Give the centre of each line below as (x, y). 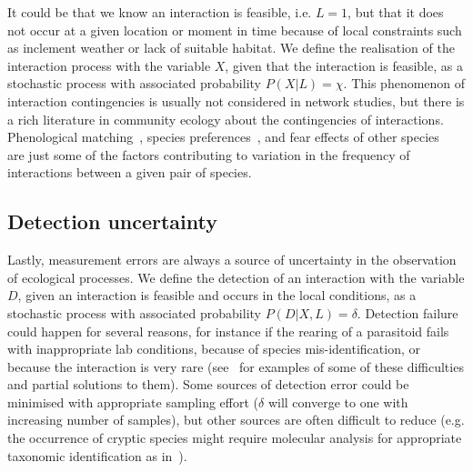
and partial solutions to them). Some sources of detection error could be (208, 384)
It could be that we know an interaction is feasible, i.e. (160, 12)
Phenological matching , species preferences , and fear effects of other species (223, 137)
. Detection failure (408, 312)
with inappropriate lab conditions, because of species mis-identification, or (214, 349)
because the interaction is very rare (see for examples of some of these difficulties (236, 366)
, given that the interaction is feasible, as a (344, 65)
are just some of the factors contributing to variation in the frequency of (209, 154)
